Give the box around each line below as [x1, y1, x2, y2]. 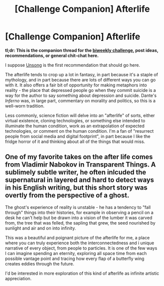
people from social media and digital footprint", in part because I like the [5, 133, 151, 139]
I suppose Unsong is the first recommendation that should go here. [5, 62, 141, 68]
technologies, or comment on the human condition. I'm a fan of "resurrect [5, 128, 154, 134]
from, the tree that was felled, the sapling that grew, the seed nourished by [5, 220, 156, 226]
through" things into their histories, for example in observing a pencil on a [5, 209, 154, 215]
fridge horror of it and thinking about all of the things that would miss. [5, 139, 145, 144]
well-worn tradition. [5, 103, 45, 109]
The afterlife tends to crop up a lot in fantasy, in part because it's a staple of [5, 71, 158, 77]
